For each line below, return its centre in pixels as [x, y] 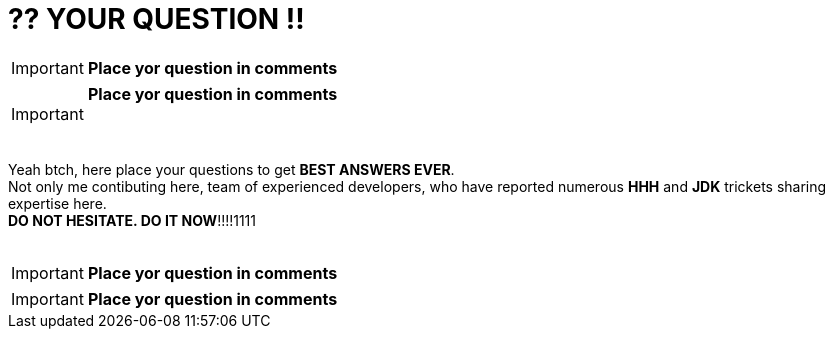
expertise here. [57, 203]
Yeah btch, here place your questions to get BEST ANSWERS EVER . [231, 169]
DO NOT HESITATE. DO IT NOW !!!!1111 [132, 220]
